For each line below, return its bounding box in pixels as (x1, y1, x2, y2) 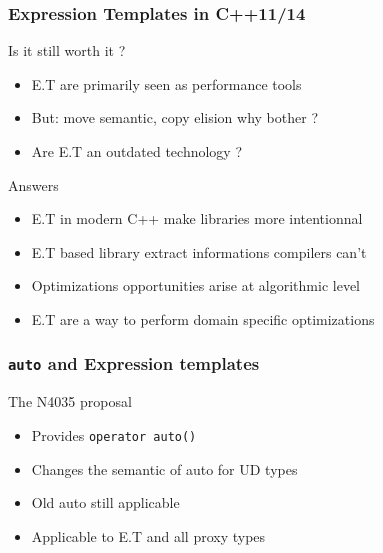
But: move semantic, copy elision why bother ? (31, 107, 318, 128)
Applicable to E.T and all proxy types (31, 525, 266, 546)
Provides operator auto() (31, 424, 197, 445)
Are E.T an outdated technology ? (31, 141, 243, 161)
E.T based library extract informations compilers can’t (31, 241, 367, 262)
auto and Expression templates (8, 351, 260, 376)
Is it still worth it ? (8, 40, 126, 61)
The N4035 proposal (8, 391, 132, 412)
